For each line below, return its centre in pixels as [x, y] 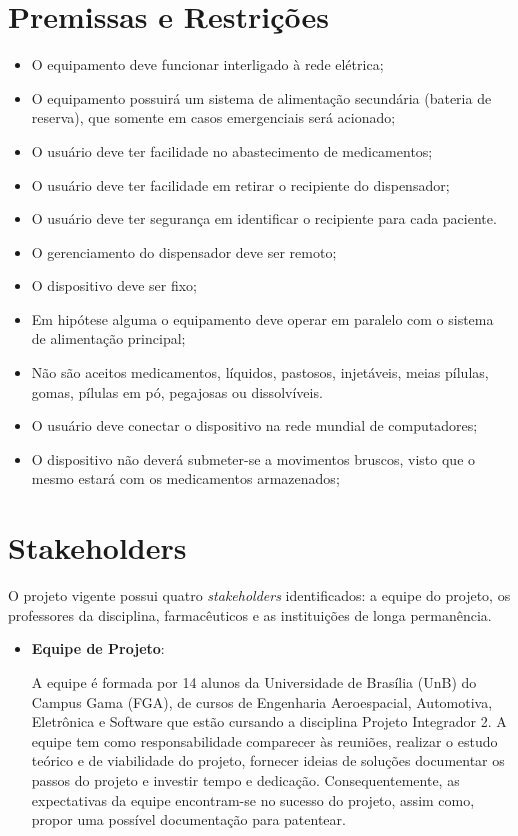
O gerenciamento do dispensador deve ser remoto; [184, 251]
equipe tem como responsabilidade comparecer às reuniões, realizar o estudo [264, 740]
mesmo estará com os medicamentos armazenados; [185, 478]
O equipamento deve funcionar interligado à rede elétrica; [207, 64]
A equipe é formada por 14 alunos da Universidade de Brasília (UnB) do [254, 681]
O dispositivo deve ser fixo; [114, 285]
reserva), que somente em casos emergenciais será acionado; [213, 117]
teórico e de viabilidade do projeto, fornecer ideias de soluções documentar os [268, 760]
